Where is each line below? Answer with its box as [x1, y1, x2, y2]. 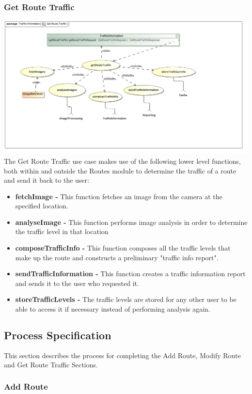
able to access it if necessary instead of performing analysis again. [15, 304, 210, 314]
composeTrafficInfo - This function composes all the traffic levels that [15, 243, 231, 253]
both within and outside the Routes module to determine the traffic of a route [4, 165, 236, 175]
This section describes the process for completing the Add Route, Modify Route [4, 350, 241, 360]
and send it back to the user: [4, 175, 89, 185]
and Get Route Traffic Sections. [4, 360, 98, 370]
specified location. [15, 201, 68, 211]
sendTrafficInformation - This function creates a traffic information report [15, 268, 246, 279]
